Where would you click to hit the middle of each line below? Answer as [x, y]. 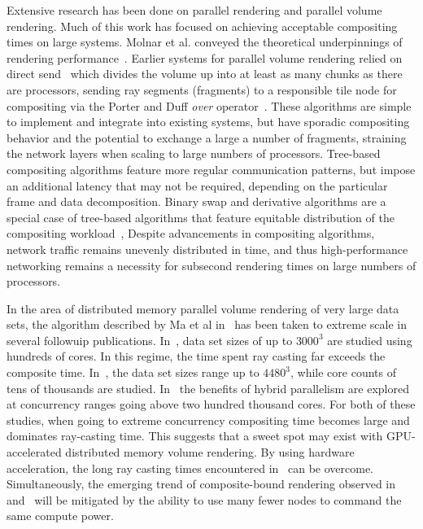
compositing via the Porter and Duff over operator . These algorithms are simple [209, 105]
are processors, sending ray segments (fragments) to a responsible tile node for [202, 89]
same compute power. [60, 516]
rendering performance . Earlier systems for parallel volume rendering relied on [205, 57]
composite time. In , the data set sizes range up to [133, 372]
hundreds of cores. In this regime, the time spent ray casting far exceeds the [196, 356]
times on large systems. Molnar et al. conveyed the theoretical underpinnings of [205, 42]
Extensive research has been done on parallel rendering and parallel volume [194, 10]
